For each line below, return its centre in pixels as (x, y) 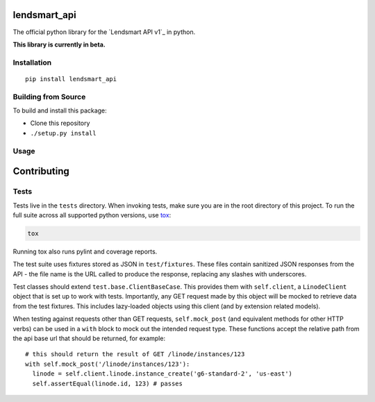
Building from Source (49, 97)
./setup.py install (63, 133)
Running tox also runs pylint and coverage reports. (85, 251)
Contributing (41, 171)
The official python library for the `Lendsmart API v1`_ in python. (104, 32)
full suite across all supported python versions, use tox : (92, 215)
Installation (32, 62)
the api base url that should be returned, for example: (89, 338)
